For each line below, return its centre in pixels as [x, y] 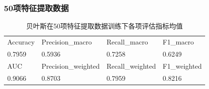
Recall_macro [127, 42]
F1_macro [178, 42]
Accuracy [21, 42]
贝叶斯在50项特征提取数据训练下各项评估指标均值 [105, 26]
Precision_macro [67, 42]
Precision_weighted [71, 66]
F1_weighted [182, 66]
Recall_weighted [131, 66]
